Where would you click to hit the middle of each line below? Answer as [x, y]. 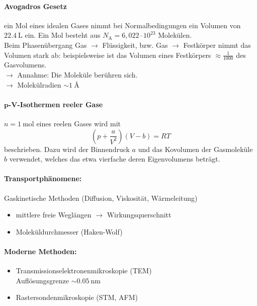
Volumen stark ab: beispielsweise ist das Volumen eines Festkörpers [108, 55]
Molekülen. [175, 35]
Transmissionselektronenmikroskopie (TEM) [84, 271]
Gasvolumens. [25, 65]
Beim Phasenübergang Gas [46, 45]
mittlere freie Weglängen [54, 215]
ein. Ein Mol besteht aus [63, 35]
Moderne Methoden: [40, 251]
